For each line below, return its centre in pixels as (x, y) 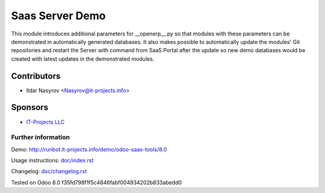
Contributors (36, 76)
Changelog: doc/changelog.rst (49, 171)
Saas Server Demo (58, 16)
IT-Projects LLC (45, 122)
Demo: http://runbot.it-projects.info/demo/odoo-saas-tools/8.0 (89, 149)
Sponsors (29, 107)
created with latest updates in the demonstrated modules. (83, 59)
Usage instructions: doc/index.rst (52, 161)
